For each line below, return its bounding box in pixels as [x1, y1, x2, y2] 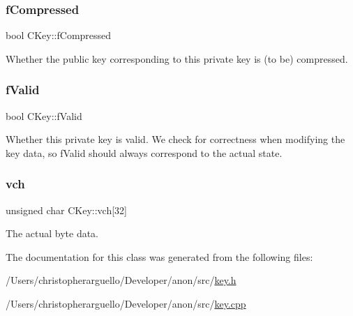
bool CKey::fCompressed [6, 28, 112, 43]
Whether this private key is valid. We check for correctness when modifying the [6, 132, 345, 146]
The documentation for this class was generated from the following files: [6, 249, 313, 264]
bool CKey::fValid [6, 108, 82, 123]
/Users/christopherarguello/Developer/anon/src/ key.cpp [6, 296, 246, 310]
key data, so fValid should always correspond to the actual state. [6, 145, 283, 160]
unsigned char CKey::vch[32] [6, 202, 127, 217]
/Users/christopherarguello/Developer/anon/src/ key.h [6, 273, 236, 287]
